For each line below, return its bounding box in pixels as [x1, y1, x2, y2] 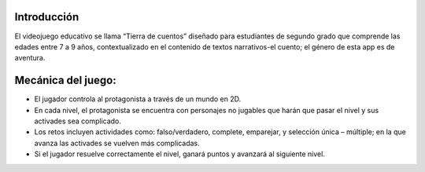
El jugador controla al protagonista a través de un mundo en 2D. [34, 94, 242, 104]
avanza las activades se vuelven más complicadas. [34, 138, 200, 148]
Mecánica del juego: [14, 74, 117, 87]
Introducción [14, 10, 79, 24]
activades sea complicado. [34, 116, 122, 126]
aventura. [14, 53, 46, 63]
